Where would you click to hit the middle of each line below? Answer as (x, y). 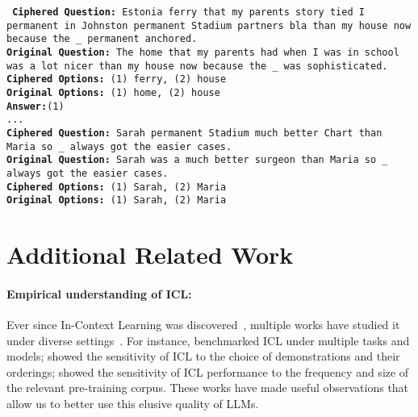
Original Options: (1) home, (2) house (113, 92)
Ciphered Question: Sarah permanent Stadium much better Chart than (194, 133)
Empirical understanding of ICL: (99, 293)
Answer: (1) (36, 106)
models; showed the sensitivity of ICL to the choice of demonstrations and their (203, 356)
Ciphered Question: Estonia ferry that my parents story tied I (188, 12)
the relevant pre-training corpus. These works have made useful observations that (208, 388)
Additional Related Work (150, 254)
